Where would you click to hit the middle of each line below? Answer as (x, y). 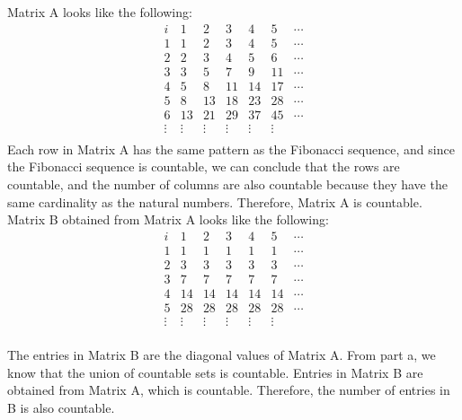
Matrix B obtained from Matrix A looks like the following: (168, 219)
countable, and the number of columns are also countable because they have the (227, 184)
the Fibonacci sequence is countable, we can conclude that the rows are (204, 166)
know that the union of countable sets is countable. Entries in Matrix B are (215, 372)
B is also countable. (61, 407)
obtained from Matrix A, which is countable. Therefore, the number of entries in (229, 390)
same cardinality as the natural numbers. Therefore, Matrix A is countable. (215, 201)
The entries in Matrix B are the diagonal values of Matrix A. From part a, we (222, 355)
